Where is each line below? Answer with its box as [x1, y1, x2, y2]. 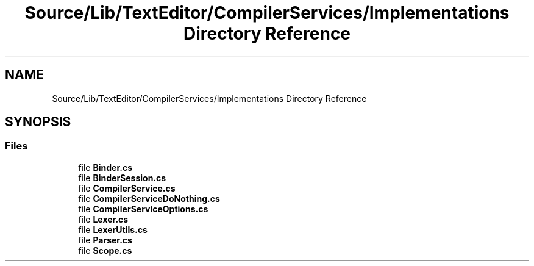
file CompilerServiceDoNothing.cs [78, 193, 220, 204]
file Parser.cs [78, 234, 132, 245]
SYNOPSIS [5, 114, 71, 130]
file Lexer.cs [78, 214, 129, 225]
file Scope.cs [78, 245, 132, 256]
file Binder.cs [78, 162, 132, 173]
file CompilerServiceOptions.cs [78, 203, 208, 214]
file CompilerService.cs [78, 182, 176, 193]
